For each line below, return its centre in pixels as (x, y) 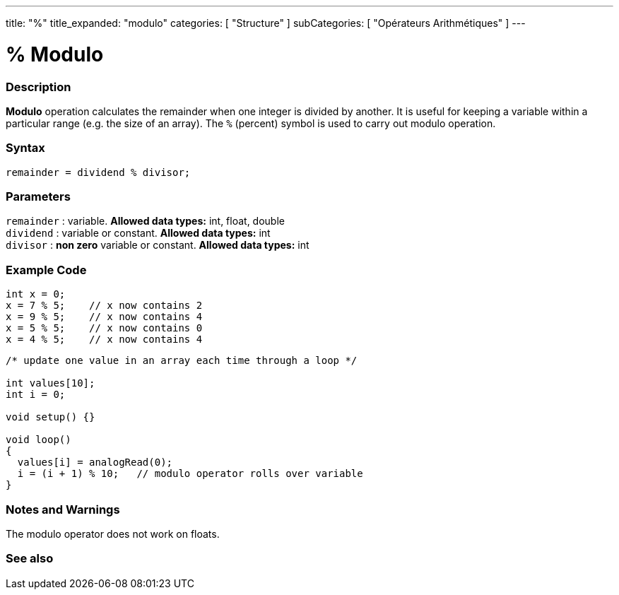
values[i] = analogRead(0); (95, 463)
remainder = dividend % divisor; (98, 172)
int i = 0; (36, 395)
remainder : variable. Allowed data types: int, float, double (145, 221)
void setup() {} (51, 417)
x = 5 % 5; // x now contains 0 (104, 328)
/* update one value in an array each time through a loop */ (182, 361)
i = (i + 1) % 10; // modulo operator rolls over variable (190, 474)
